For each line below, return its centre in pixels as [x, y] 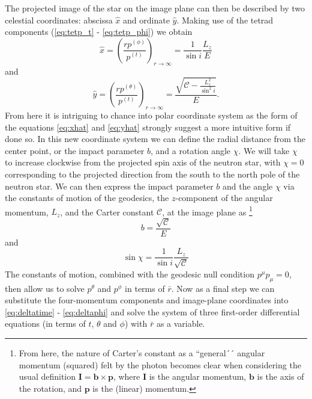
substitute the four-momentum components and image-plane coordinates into [147, 300]
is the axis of [280, 376]
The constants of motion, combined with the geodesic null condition [130, 274]
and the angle [248, 186]
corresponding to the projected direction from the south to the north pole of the [152, 174]
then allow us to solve [45, 288]
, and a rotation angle [191, 150]
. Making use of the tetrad [225, 20]
